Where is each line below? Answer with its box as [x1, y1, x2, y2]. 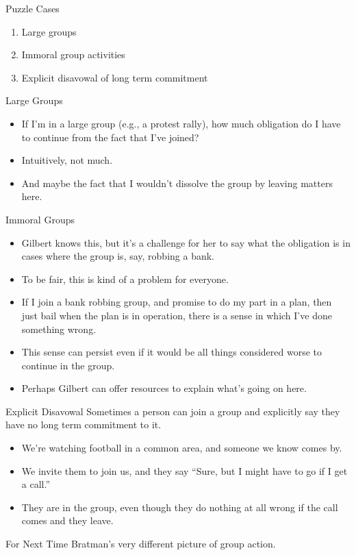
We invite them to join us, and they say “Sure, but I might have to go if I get [21, 463, 348, 478]
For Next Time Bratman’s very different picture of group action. [5, 536, 276, 551]
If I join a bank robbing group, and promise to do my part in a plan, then [21, 295, 332, 309]
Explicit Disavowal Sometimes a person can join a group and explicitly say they [5, 404, 340, 418]
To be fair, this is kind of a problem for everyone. [21, 271, 229, 286]
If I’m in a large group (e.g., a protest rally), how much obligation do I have [21, 116, 341, 130]
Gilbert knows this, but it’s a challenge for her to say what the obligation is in [21, 235, 351, 249]
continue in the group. [21, 358, 115, 372]
